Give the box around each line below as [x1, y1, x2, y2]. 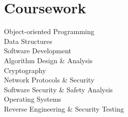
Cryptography [4, 65, 46, 75]
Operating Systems [4, 94, 62, 104]
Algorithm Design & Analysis [4, 55, 93, 65]
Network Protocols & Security [4, 75, 95, 85]
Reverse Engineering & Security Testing [4, 103, 124, 114]
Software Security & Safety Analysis [4, 84, 113, 94]
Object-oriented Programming [4, 26, 95, 37]
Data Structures [4, 36, 52, 46]
